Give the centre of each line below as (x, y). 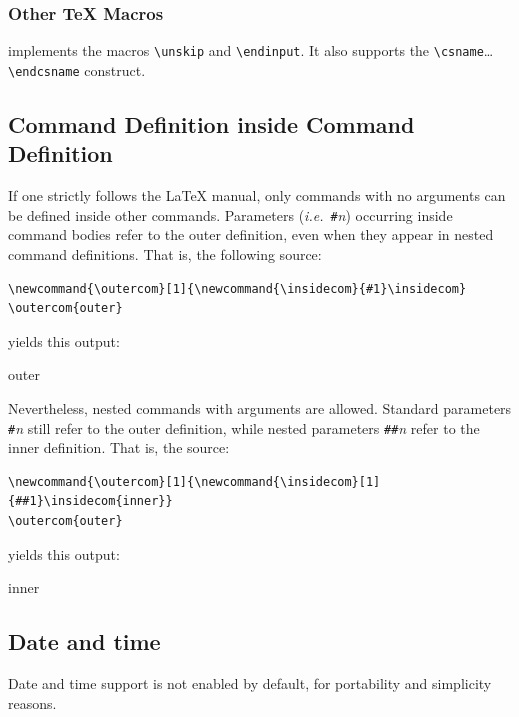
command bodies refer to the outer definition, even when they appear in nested (251, 234)
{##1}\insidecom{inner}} (90, 501)
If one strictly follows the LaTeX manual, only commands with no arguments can (257, 195)
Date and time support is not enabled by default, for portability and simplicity (250, 682)
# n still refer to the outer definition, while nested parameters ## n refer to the (244, 427)
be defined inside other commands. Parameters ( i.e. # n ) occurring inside (230, 214)
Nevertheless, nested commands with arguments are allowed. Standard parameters (260, 407)
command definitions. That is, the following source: (165, 253)
